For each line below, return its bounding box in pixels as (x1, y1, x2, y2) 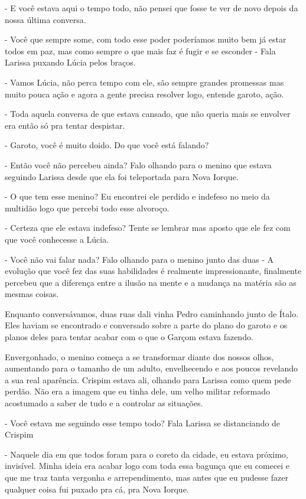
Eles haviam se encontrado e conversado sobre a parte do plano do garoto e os (5, 319, 288, 331)
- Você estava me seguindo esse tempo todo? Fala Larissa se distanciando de (5, 416, 281, 429)
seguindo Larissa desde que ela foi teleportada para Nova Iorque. (5, 170, 239, 182)
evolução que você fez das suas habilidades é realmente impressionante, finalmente (5, 265, 302, 277)
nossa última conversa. (5, 13, 86, 25)
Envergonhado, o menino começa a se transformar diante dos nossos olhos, (5, 350, 274, 363)
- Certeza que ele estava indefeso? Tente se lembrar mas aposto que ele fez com (5, 221, 291, 234)
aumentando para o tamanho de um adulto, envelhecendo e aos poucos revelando (5, 362, 298, 374)
